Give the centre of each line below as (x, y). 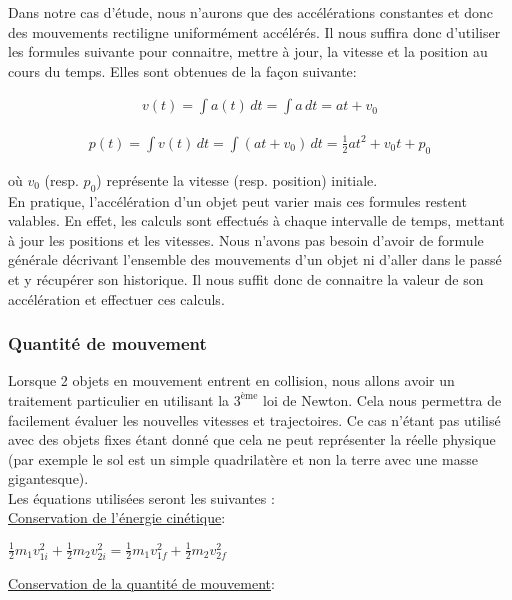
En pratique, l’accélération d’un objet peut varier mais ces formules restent (237, 200)
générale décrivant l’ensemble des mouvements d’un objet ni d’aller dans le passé (255, 259)
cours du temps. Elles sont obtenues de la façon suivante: (182, 70)
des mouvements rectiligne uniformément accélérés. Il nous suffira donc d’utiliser (254, 31)
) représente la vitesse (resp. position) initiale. (237, 179)
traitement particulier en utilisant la (119, 399)
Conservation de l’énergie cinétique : (117, 517)
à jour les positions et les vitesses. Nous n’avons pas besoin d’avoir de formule (246, 239)
